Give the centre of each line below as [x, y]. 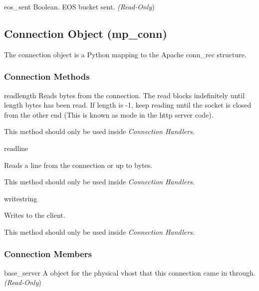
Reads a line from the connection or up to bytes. [78, 165]
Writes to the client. [35, 215]
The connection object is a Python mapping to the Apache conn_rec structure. [125, 54]
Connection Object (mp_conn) [86, 33]
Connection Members [48, 254]
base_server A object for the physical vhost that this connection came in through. [130, 272]
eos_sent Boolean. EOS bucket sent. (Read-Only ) [79, 6]
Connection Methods [47, 76]
